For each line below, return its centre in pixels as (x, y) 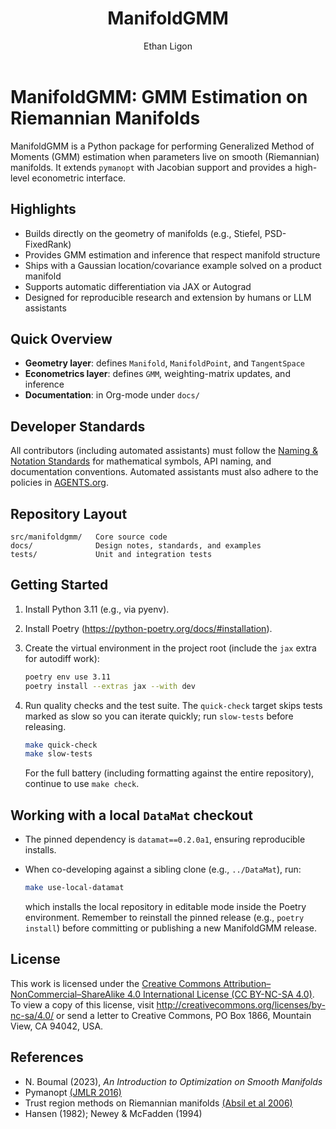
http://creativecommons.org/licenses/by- (241, 1004)
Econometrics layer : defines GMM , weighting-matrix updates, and (157, 374)
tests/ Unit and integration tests (111, 554)
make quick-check (61, 745)
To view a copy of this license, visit (82, 1004)
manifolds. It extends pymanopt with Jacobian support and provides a (151, 167)
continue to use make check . (82, 784)
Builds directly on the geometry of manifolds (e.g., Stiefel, (143, 233)
